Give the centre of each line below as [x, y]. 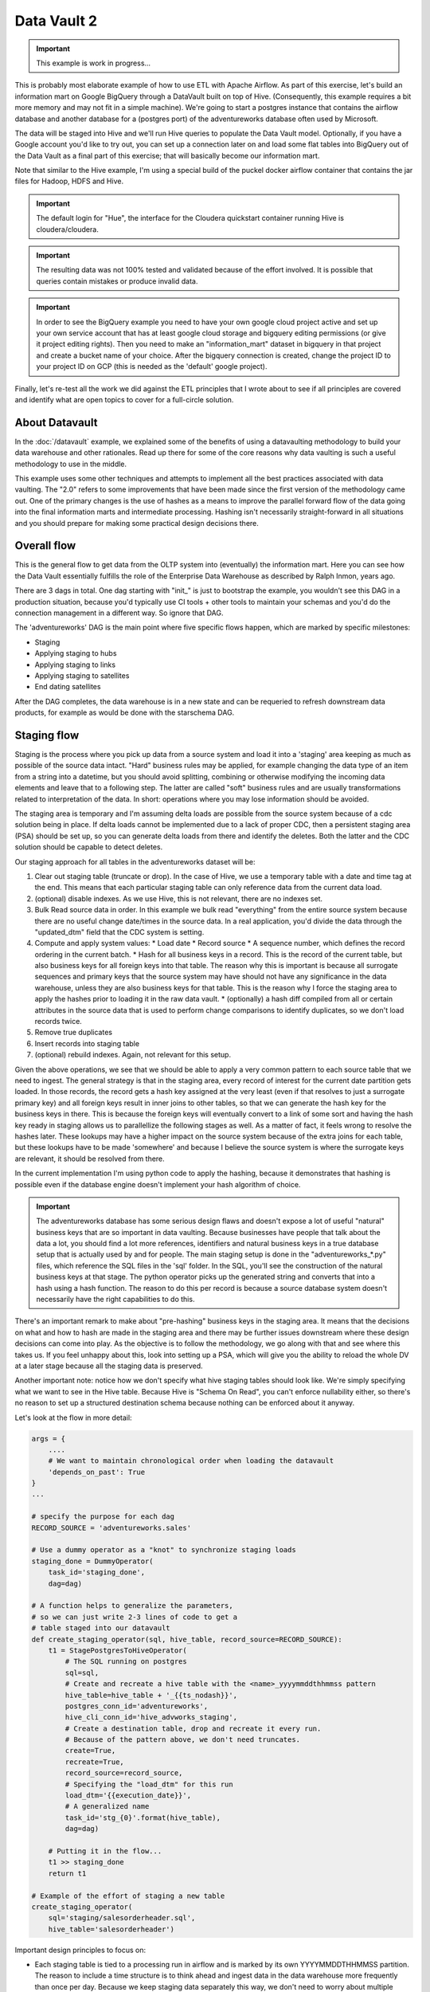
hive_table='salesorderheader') [111, 1929]
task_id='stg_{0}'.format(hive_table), [143, 1818]
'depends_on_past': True [97, 1472]
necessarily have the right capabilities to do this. [115, 1300]
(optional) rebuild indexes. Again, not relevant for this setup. [133, 1055]
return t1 [67, 1873]
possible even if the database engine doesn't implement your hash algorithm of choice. [158, 1184]
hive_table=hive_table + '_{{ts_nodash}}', [151, 1695]
